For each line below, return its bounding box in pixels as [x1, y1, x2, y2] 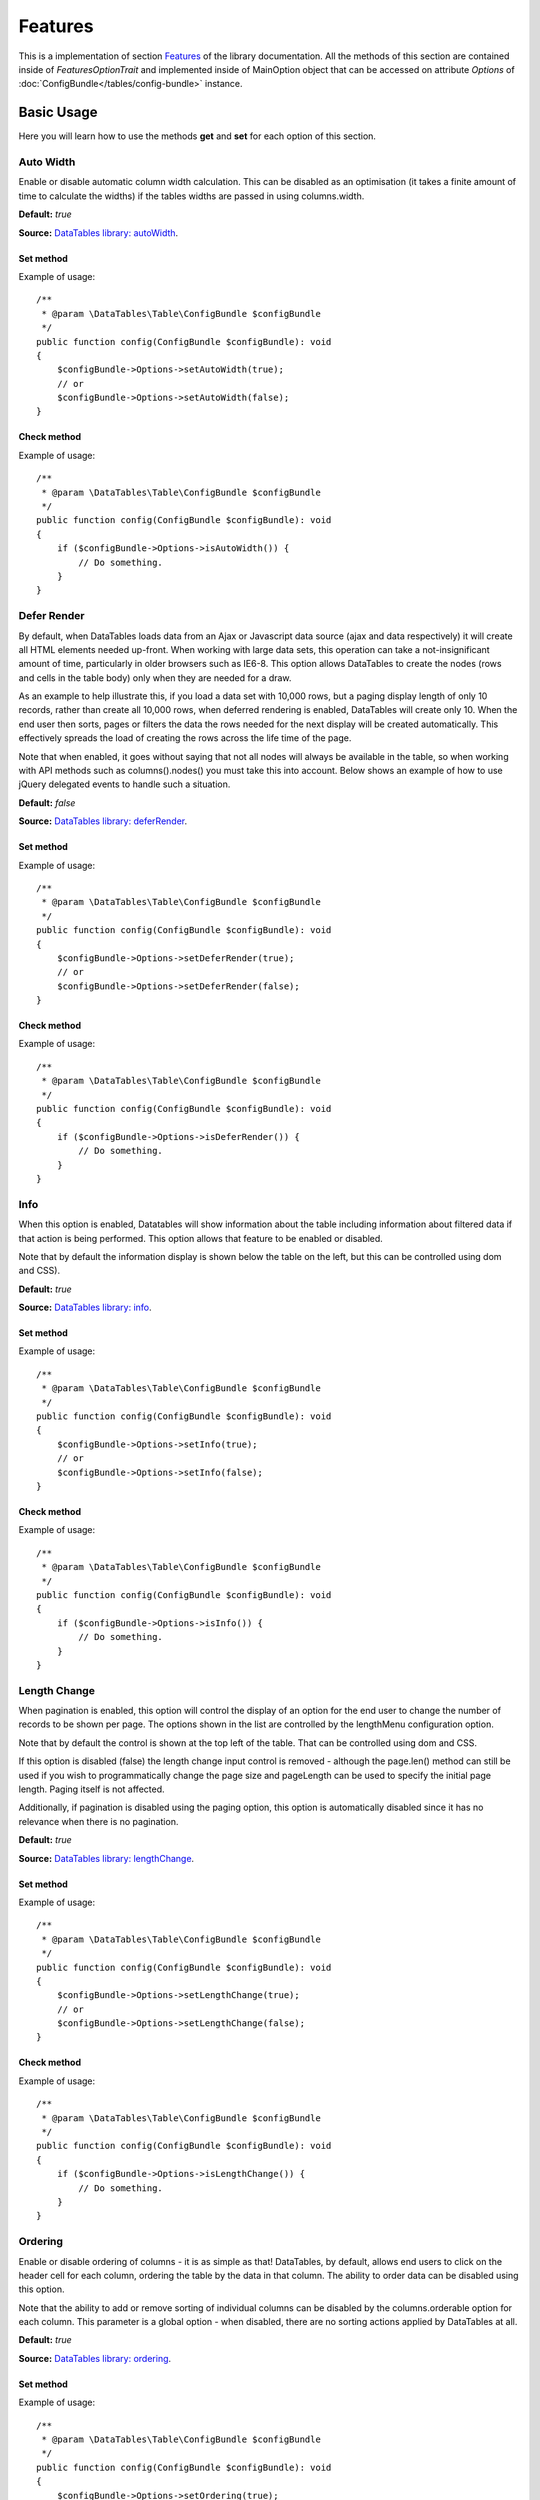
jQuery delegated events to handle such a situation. [18, 778, 231, 790]
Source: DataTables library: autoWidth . [18, 226, 179, 239]
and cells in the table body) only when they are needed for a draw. [18, 671, 292, 684]
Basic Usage [18, 104, 98, 121]
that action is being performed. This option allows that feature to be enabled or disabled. [18, 1232, 384, 1244]
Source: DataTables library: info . [18, 1301, 152, 1314]
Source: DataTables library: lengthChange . [18, 1852, 195, 1864]
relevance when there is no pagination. [18, 1815, 179, 1827]
